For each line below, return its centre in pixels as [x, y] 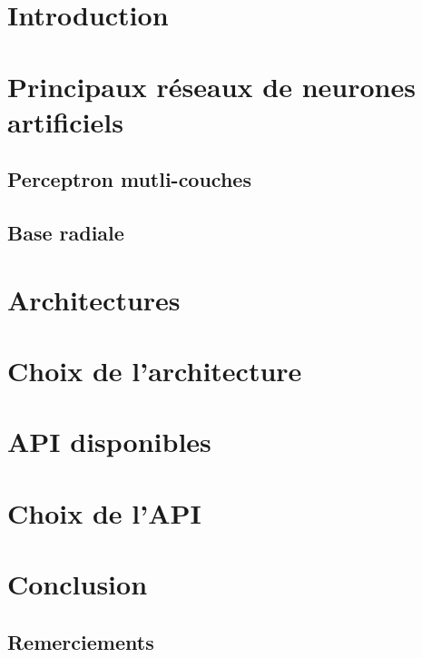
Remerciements [81, 641]
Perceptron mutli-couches [129, 179]
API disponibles [109, 442]
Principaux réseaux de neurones [211, 86]
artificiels [65, 121]
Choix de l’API [104, 512]
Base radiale [66, 233]
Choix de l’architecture [155, 371]
